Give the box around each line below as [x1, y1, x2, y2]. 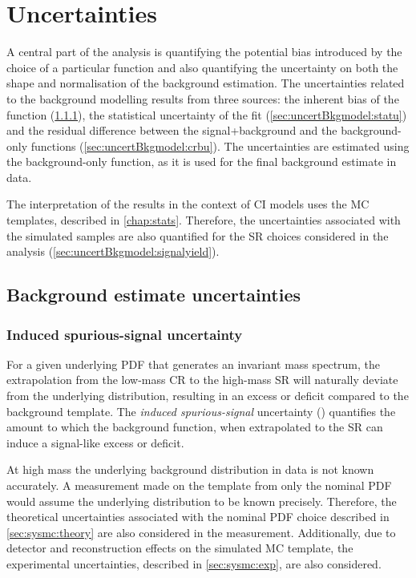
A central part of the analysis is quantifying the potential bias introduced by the [6, 43, 402, 60]
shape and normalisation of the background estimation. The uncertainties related [6, 75, 405, 91]
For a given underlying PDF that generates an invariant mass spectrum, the [6, 355, 381, 372]
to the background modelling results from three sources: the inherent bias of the [6, 90, 399, 107]
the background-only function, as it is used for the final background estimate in [6, 153, 397, 170]
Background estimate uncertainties [6, 282, 301, 307]
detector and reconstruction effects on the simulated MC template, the [6, 540, 353, 556]
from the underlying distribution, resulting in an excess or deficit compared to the [6, 387, 409, 404]
